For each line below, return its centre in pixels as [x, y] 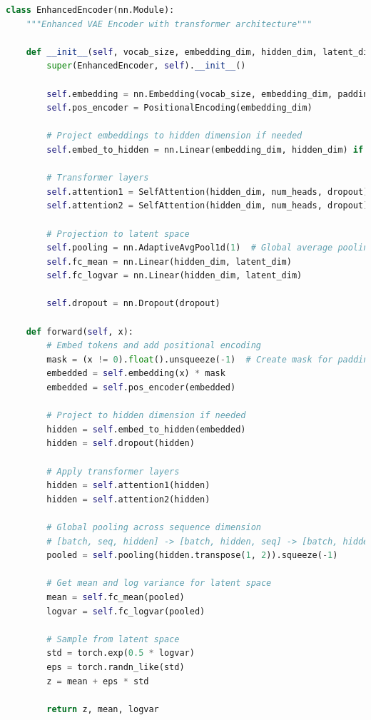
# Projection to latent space [118, 234]
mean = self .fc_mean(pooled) [116, 597]
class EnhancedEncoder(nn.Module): [90, 10]
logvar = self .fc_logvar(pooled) [126, 611]
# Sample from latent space [113, 639]
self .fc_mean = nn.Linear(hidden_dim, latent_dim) [169, 262]
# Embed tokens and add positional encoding [154, 346]
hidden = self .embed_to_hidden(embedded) [146, 429]
